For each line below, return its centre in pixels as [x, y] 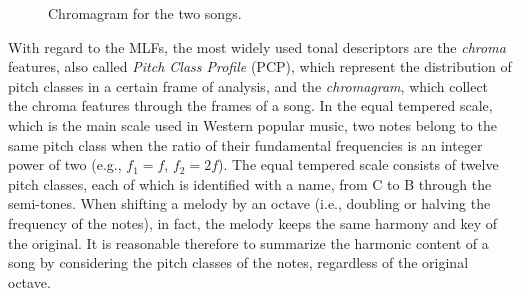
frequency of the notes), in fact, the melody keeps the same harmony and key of [253, 222]
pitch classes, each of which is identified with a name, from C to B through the [250, 183]
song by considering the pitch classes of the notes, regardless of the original [238, 262]
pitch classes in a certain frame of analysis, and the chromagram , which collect [248, 85]
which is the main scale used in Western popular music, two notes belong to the [252, 124]
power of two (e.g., [65, 164]
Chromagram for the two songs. [145, 13]
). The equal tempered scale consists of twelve [358, 164]
